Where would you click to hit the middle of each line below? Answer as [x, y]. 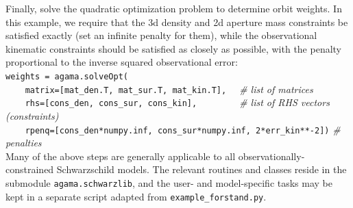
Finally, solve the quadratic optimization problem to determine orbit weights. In [174, 8]
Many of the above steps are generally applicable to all [121, 156]
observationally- [271, 156]
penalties [24, 143]
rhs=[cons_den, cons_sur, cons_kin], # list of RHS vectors [177, 102]
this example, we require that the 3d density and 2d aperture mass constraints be [177, 22]
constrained [30, 169]
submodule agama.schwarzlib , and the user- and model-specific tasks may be [169, 182]
